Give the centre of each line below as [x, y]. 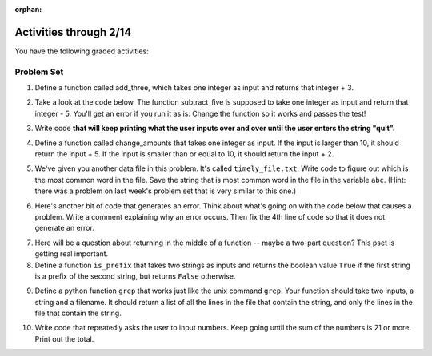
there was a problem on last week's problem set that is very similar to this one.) [166, 191]
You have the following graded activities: [82, 51]
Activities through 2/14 [73, 32]
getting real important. [72, 254]
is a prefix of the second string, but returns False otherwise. [135, 276]
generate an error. [65, 228]
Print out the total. [64, 338]
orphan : [28, 9]
